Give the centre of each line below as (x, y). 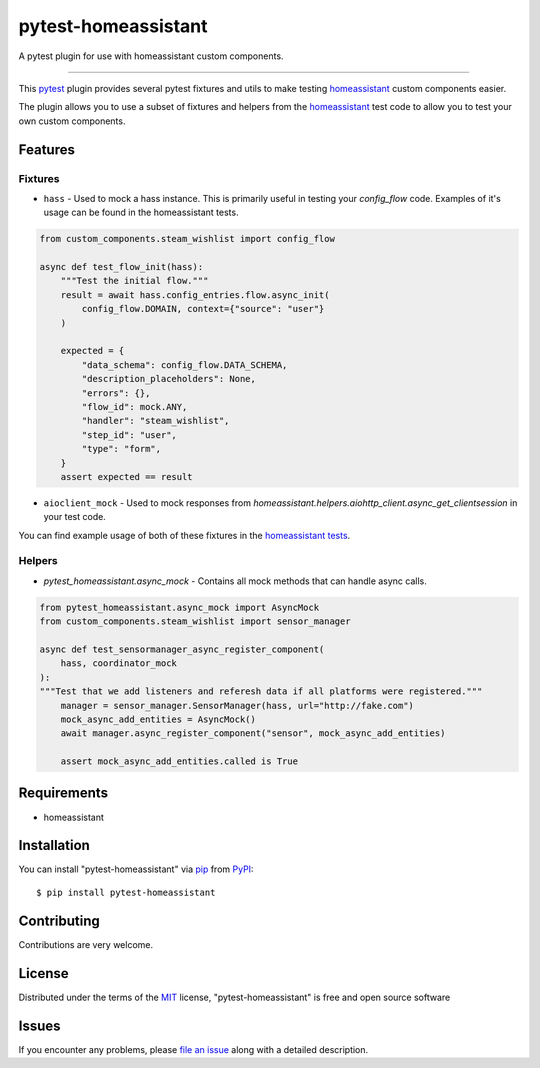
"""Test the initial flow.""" (134, 281)
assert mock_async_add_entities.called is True (179, 761)
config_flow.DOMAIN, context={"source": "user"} (203, 309)
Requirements (63, 793)
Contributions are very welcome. (86, 944)
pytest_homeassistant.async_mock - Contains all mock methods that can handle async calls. (235, 581)
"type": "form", (121, 449)
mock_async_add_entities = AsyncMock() (158, 719)
